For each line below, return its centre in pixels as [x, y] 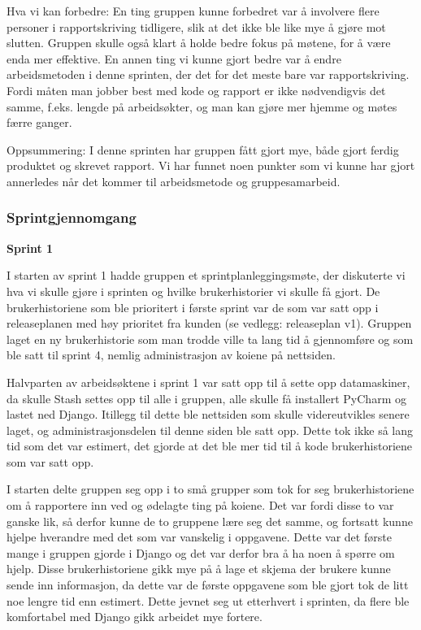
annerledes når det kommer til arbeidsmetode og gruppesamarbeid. [174, 181]
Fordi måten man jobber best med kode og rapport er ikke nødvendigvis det [196, 90]
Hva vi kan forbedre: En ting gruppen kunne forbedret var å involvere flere [193, 11]
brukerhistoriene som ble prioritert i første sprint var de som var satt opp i [193, 307]
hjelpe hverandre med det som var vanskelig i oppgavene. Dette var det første [199, 537]
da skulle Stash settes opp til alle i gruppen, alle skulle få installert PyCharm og [206, 398]
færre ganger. [39, 122]
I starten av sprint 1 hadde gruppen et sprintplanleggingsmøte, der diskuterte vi [206, 275]
